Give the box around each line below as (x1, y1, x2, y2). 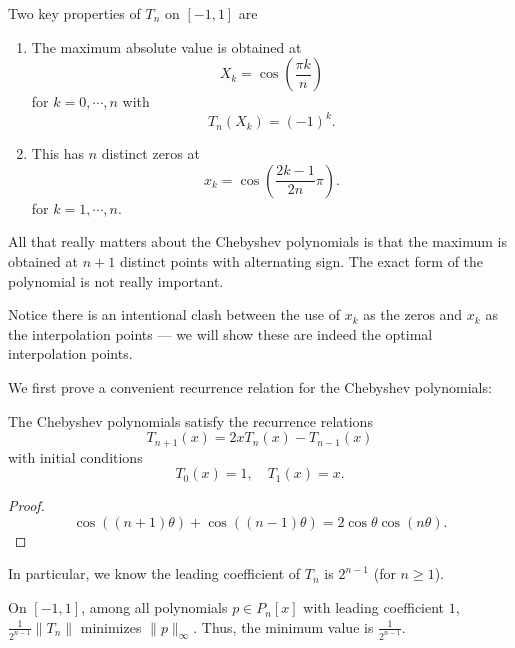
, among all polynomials (81, 597, 228, 618)
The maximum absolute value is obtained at (31, 36, 302, 57)
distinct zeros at (101, 143, 200, 164)
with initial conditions (8, 446, 143, 467)
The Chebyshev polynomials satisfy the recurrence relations (8, 410, 373, 431)
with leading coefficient (303, 597, 445, 618)
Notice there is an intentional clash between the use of (8, 304, 340, 325)
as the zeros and (363, 304, 463, 325)
